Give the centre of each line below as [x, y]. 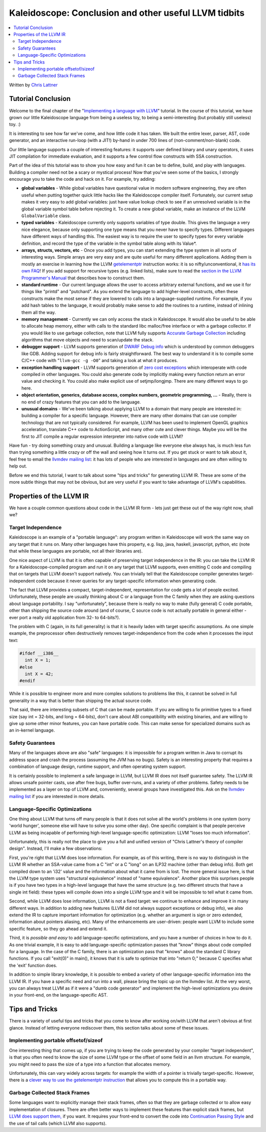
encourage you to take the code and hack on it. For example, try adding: [83, 179]
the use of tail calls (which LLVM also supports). [58, 1123]
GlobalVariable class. [46, 216]
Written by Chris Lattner [33, 85]
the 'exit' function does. [33, 965]
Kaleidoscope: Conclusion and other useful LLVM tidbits [127, 13]
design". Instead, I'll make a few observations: [56, 849]
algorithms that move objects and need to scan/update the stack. [87, 340]
